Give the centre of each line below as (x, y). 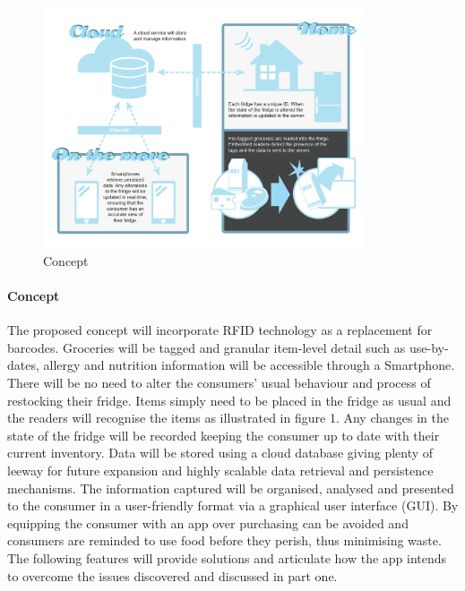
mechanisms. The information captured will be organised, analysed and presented (231, 488)
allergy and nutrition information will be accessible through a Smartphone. (249, 365)
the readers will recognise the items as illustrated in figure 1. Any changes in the (228, 418)
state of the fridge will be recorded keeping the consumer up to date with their (224, 435)
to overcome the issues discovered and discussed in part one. (172, 575)
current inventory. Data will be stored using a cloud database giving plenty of (220, 453)
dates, (23, 365)
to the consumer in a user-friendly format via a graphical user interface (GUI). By (233, 505)
